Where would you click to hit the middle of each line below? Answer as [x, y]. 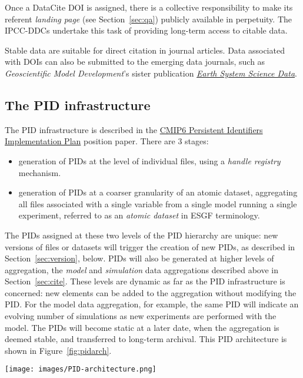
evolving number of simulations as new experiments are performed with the [141, 316]
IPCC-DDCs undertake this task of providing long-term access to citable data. [146, 30]
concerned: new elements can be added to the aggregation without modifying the [151, 292]
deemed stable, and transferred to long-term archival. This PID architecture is [146, 339]
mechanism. [40, 172]
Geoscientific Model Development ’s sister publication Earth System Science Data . [151, 73]
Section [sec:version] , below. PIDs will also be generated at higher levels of [139, 258]
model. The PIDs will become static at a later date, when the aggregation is [142, 327]
